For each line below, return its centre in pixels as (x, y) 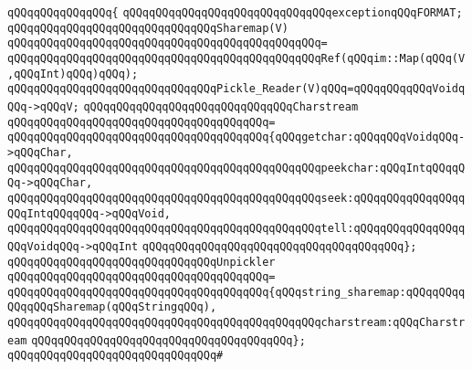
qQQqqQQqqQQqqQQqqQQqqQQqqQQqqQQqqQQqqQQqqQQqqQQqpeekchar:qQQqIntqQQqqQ (236, 168)
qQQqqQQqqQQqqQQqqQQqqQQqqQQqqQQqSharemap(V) (148, 28)
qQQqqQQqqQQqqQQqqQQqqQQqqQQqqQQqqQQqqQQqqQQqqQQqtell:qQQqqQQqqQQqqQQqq (236, 229)
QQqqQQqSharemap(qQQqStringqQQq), (112, 307)
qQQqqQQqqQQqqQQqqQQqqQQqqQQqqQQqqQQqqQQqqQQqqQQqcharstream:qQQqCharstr (236, 323)
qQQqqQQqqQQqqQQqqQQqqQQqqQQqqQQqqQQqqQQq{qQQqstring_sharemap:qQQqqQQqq (236, 292)
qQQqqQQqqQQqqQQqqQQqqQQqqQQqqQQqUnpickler (142, 262)
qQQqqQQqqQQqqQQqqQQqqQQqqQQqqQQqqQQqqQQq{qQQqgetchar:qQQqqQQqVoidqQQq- (236, 137)
